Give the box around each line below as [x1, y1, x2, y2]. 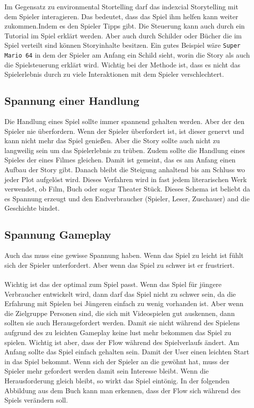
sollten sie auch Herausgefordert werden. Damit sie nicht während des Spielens [4, 317, 240, 328]
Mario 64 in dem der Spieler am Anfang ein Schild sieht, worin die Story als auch [4, 50, 250, 60]
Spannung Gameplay [4, 227, 111, 242]
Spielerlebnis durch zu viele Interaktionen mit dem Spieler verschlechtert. [4, 69, 224, 79]
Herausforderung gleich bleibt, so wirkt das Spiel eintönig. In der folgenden [4, 375, 229, 385]
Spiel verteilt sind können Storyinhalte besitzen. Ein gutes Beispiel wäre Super [4, 40, 241, 50]
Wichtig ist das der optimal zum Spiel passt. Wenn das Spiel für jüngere [4, 279, 222, 289]
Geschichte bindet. [4, 203, 60, 213]
